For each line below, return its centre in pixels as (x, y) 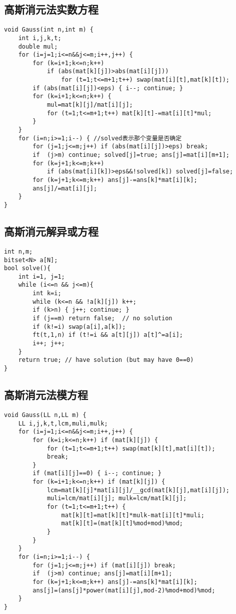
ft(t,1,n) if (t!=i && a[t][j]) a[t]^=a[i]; (108, 335)
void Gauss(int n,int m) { (49, 30)
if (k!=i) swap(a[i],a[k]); (79, 327)
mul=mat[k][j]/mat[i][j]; (90, 105)
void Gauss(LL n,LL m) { (45, 415)
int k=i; (47, 293)
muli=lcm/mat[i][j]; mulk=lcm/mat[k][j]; (117, 498)
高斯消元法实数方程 (51, 9)
